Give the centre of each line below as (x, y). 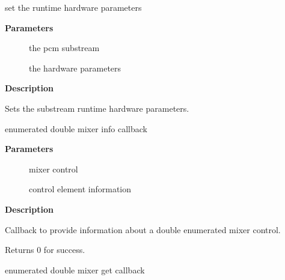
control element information (80, 189)
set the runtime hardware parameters (73, 7)
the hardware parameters (75, 68)
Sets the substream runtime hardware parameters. (97, 108)
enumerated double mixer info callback (76, 128)
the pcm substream (64, 48)
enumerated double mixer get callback (75, 269)
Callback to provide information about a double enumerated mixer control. (143, 229)
